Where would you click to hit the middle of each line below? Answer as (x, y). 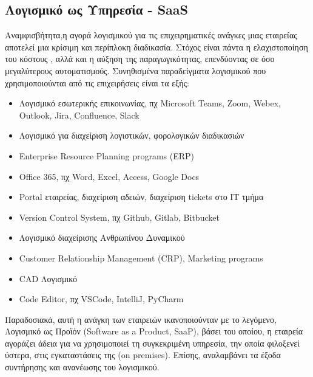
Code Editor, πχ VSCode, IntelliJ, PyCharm (101, 299)
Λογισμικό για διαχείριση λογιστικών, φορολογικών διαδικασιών (132, 135)
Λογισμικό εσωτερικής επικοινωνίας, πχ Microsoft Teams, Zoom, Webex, (150, 103)
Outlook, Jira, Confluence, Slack (79, 115)
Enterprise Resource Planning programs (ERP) (107, 155)
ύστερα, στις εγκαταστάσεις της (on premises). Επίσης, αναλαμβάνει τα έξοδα (143, 355)
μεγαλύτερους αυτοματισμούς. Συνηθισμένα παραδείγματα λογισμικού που (136, 70)
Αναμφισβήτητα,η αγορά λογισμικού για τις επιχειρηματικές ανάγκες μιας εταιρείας (151, 35)
